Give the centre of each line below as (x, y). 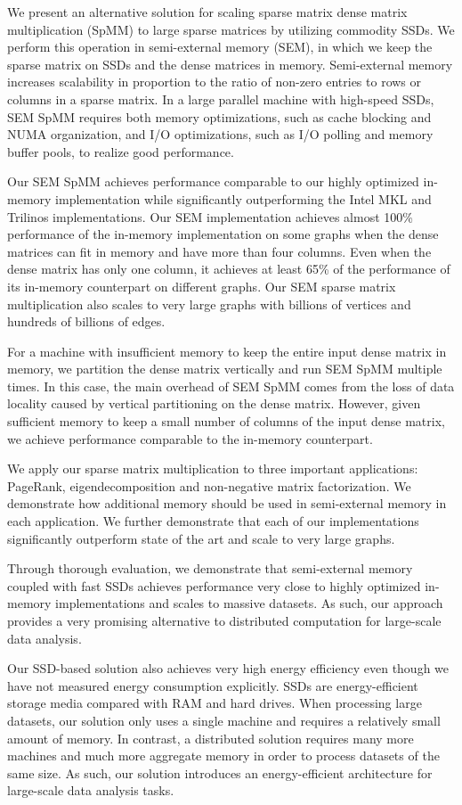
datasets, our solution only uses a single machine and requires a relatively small (224, 720)
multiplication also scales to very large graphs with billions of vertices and (209, 304)
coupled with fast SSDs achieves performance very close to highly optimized (214, 585)
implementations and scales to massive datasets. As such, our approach (249, 603)
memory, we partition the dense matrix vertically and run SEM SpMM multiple (225, 369)
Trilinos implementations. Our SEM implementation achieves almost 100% (210, 216)
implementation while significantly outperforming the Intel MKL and (243, 198)
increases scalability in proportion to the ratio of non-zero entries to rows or (215, 82)
